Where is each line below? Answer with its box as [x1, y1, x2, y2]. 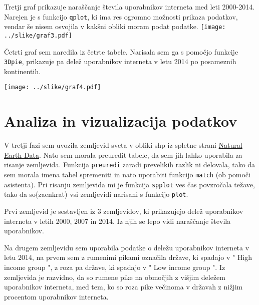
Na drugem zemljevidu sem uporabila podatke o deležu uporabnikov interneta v [4, 242, 249, 252]
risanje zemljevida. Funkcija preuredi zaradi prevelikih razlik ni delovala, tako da [4, 159, 255, 170]
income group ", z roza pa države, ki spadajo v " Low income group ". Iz [4, 261, 225, 272]
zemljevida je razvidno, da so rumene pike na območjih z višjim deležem [4, 271, 225, 282]
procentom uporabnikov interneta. [4, 291, 109, 301]
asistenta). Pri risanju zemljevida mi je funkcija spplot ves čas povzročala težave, [4, 179, 255, 189]
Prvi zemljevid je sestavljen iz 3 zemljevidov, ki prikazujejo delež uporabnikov [4, 206, 243, 216]
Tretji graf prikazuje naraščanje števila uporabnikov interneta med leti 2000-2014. [4, 2, 255, 12]
